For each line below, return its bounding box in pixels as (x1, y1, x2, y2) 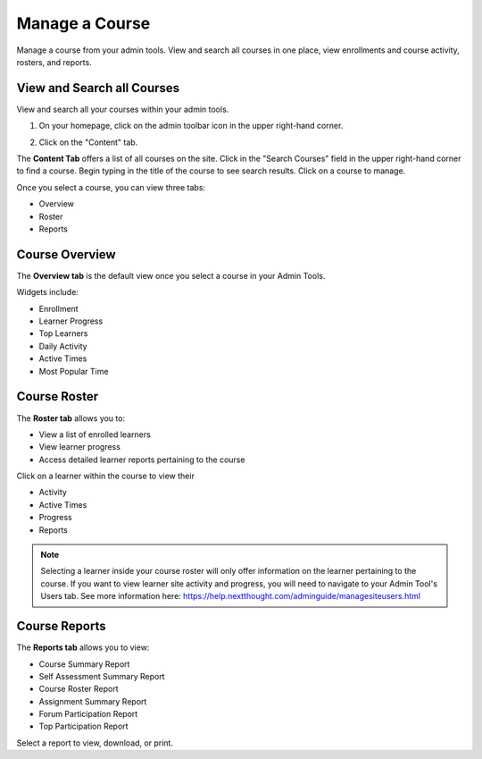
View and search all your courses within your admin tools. (16, 104, 229, 114)
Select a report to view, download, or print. (16, 738, 174, 748)
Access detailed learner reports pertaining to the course (38, 454, 245, 465)
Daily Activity (38, 341, 88, 351)
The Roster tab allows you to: (16, 412, 125, 424)
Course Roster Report (38, 684, 120, 695)
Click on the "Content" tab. (38, 137, 138, 148)
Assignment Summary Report (38, 696, 147, 706)
